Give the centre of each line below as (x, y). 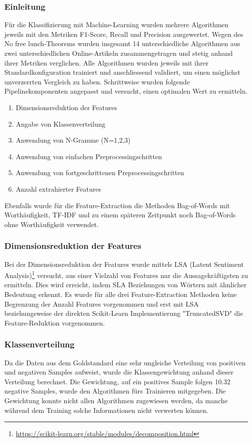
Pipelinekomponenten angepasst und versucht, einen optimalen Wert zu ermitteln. (126, 91)
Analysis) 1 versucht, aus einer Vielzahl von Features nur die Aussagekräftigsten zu (126, 274)
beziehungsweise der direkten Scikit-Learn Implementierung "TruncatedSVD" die (124, 313)
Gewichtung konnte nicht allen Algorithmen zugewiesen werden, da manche (116, 400)
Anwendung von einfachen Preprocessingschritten (89, 156)
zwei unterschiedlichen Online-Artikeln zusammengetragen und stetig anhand (119, 53)
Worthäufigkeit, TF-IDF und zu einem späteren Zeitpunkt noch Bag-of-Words (120, 215)
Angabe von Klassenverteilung (60, 123)
